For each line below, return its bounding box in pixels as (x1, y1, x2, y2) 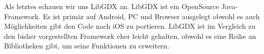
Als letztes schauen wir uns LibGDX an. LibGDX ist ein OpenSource (4, 1, 219, 11)
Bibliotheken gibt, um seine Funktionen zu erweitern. (4, 40, 170, 51)
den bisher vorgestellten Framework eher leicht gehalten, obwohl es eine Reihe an (4, 30, 256, 41)
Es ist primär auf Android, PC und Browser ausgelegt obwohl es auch (43, 11, 260, 21)
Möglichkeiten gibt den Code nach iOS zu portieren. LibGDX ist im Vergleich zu (4, 21, 255, 31)
